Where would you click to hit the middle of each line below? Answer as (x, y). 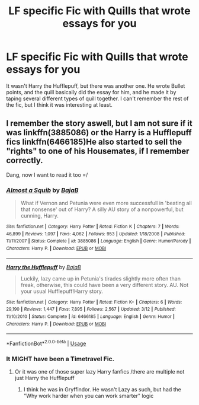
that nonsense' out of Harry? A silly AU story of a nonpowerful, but (102, 209)
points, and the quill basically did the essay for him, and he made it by (91, 92)
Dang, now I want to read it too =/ (47, 175)
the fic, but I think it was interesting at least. (59, 104)
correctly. (25, 160)
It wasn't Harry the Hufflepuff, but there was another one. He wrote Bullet (96, 86)
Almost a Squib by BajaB (42, 190)
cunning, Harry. (40, 216)
